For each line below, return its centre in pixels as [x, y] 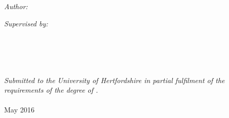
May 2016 [19, 110]
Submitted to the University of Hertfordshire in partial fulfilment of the [115, 80]
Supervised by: [26, 23]
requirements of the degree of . [51, 90]
